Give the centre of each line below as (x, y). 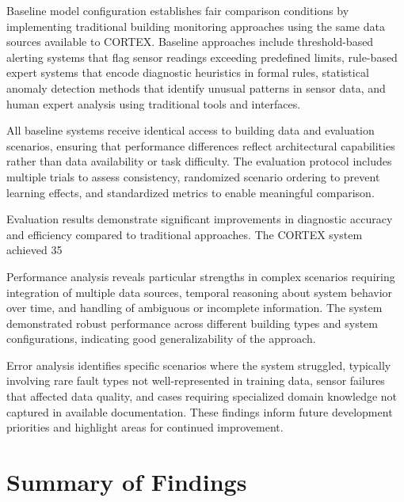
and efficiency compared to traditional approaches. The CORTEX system (185, 234)
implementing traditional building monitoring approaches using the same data (196, 26)
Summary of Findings (127, 482)
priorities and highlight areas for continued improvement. (145, 427)
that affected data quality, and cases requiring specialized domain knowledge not (202, 396)
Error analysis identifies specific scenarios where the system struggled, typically (199, 365)
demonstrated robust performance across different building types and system (192, 323)
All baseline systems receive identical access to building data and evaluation (191, 130)
